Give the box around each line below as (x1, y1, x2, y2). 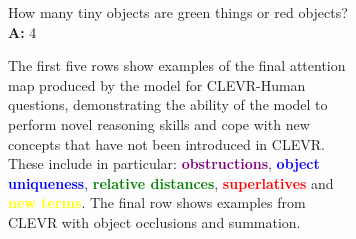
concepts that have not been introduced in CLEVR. (8, 133, 325, 154)
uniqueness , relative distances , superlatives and (8, 172, 334, 193)
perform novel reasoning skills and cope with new (8, 113, 310, 134)
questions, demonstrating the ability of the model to (8, 94, 328, 115)
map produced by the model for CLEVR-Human (8, 74, 306, 95)
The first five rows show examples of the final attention (8, 55, 346, 76)
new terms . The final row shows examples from (8, 192, 306, 213)
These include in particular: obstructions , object (8, 153, 320, 174)
